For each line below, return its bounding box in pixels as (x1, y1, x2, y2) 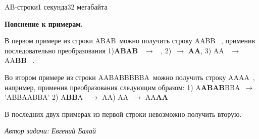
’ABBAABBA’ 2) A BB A (5, 92, 83, 102)
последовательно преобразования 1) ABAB (5, 45, 138, 55)
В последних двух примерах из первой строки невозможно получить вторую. (5, 108, 242, 119)
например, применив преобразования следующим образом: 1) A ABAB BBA (5, 82, 240, 92)
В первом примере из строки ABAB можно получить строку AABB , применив (5, 35, 255, 46)
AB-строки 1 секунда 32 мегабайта (5, 2, 108, 12)
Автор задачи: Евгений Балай (5, 125, 96, 136)
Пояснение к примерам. (5, 18, 83, 29)
